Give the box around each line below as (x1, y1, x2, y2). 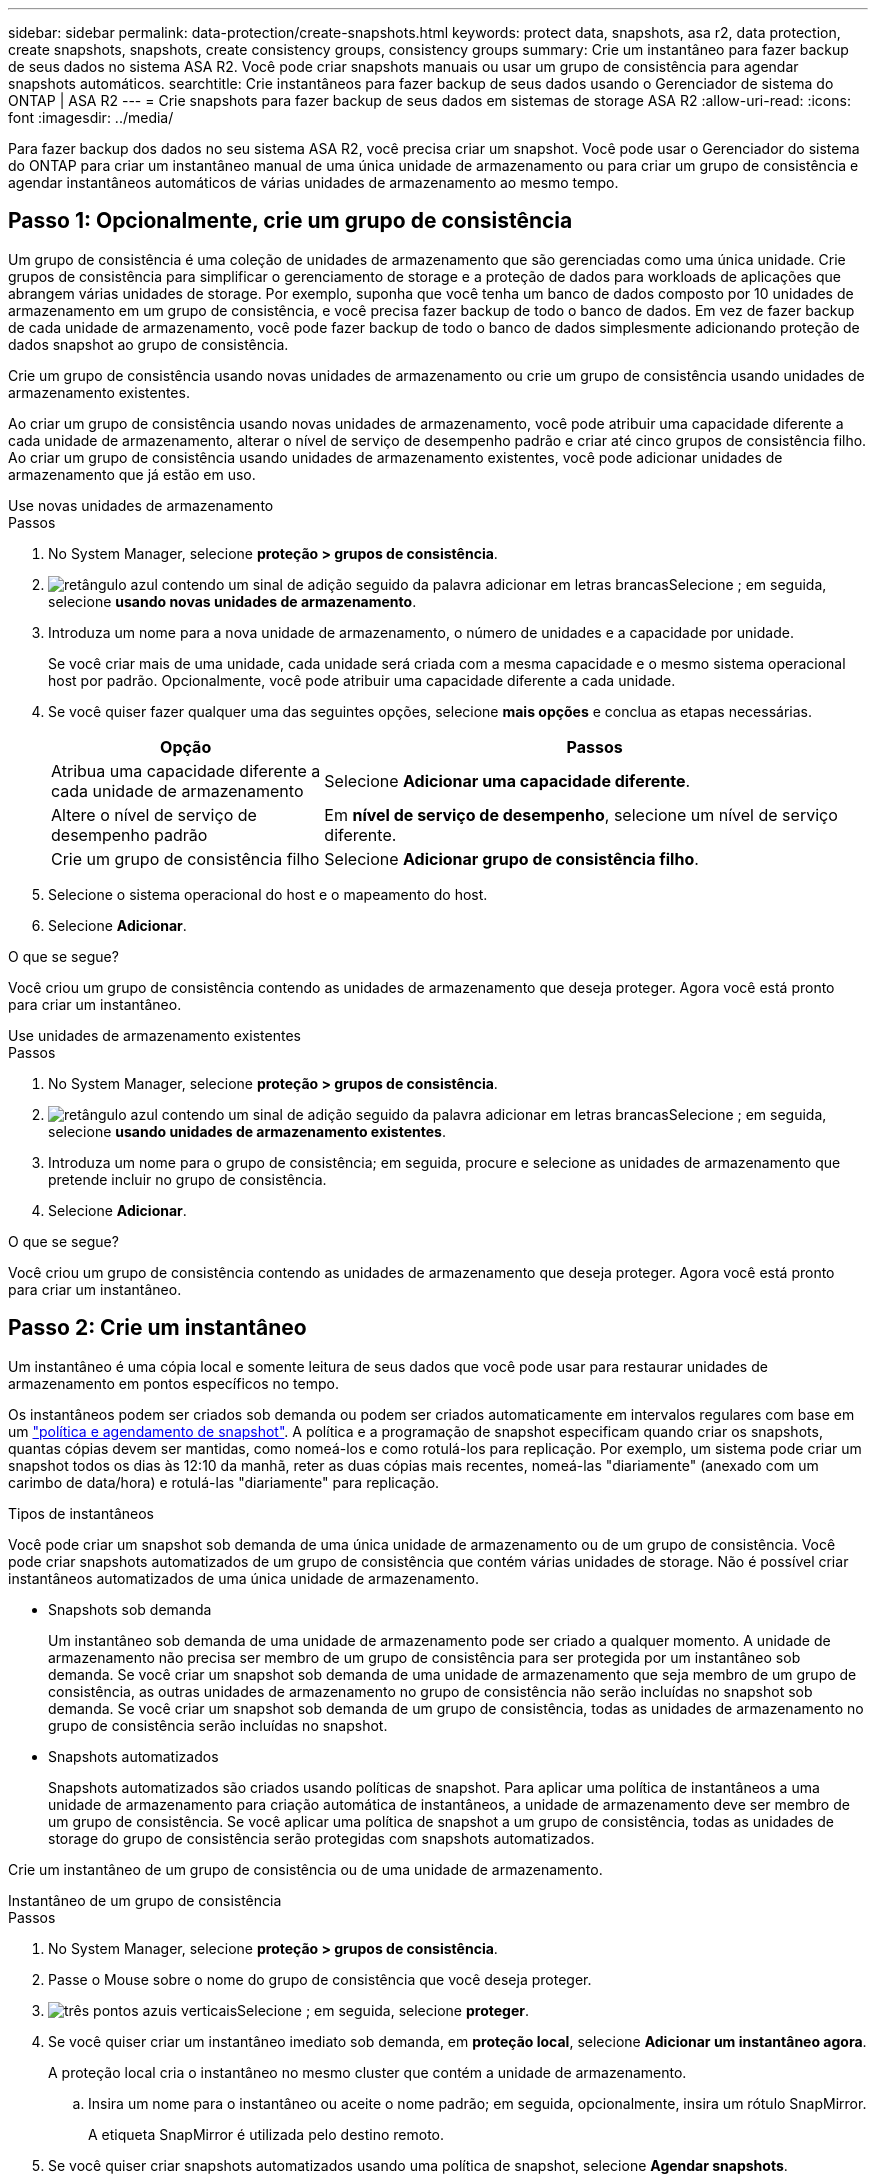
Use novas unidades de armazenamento (8, 496, 274, 514)
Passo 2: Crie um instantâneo (8, 1315, 307, 1341)
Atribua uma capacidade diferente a (51, 760, 321, 781)
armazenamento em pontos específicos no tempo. (8, 1374, 339, 1392)
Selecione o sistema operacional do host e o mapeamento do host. (48, 885, 488, 903)
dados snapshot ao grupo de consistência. (8, 335, 289, 353)
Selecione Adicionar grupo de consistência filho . (324, 848, 699, 869)
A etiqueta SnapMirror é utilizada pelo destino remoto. (88, 2125, 445, 2143)
